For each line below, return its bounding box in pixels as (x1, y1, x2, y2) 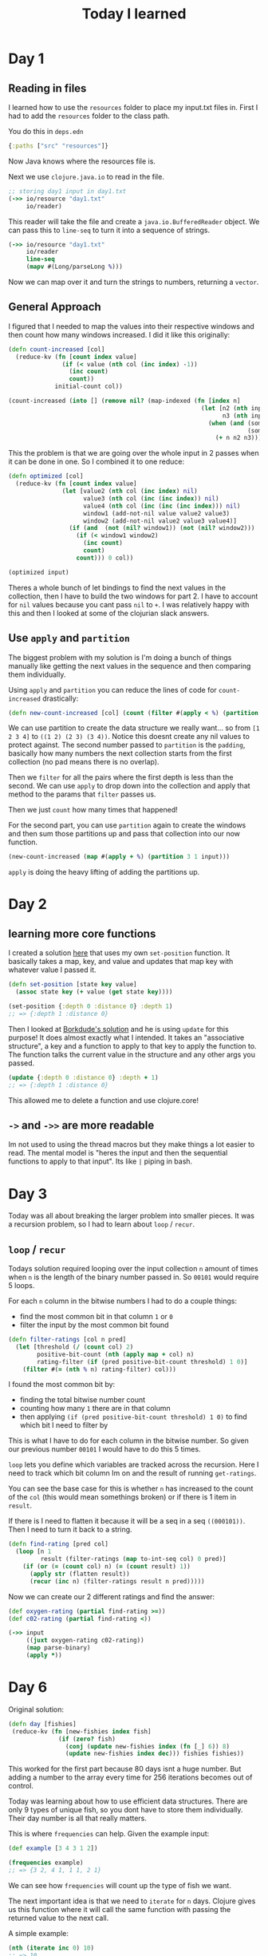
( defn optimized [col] (8, 472, 84, 480)
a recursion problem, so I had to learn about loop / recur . (8, 1219, 195, 1229)
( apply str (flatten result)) (29, 1570, 130, 1578)
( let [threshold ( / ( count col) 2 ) (15, 1342, 134, 1351)
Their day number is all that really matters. (8, 1813, 148, 1824)
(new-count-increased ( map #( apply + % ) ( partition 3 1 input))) (8, 853, 230, 861)
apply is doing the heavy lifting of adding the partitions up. (8, 867, 200, 877)
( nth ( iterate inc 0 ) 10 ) (8, 1944, 94, 1952)
